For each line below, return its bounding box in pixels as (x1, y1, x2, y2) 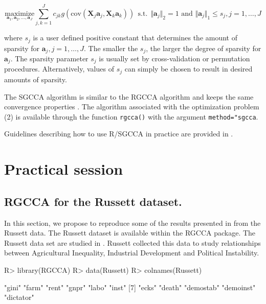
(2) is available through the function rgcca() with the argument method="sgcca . (4, 111, 258, 122)
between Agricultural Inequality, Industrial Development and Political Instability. (4, 247, 259, 258)
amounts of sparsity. (4, 74, 67, 84)
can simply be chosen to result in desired (124, 63, 253, 74)
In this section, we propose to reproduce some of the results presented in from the (4, 217, 261, 228)
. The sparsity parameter (10, 53, 88, 64)
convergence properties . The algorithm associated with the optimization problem (4, 101, 259, 112)
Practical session (4, 158, 123, 179)
